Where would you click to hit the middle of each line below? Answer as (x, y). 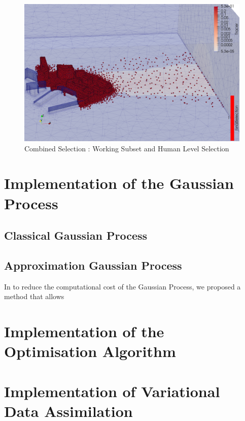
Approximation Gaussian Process (93, 265)
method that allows (34, 296)
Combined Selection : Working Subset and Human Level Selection (127, 148)
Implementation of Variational (112, 391)
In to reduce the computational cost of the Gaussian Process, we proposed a (123, 286)
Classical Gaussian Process (76, 235)
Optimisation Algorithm (90, 351)
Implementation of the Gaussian (119, 183)
